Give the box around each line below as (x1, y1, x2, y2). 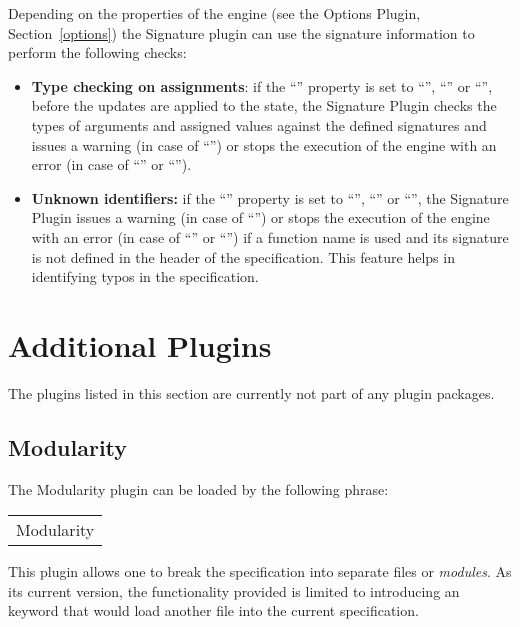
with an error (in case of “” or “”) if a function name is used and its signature (31, 226, 509, 247)
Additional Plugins (8, 324, 272, 365)
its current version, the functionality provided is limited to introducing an (8, 580, 460, 601)
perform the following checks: (8, 42, 187, 63)
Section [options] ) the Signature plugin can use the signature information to (8, 22, 475, 43)
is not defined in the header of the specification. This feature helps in (31, 246, 455, 267)
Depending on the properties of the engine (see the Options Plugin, (8, 3, 421, 23)
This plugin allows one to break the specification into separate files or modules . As (8, 561, 512, 582)
